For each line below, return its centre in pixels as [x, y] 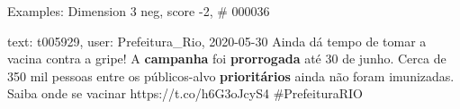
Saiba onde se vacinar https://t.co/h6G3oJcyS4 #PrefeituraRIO [185, 93]
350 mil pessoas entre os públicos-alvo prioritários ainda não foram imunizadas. [231, 75]
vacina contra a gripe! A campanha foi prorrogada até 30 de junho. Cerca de [227, 59]
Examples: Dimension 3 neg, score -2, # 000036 [139, 11]
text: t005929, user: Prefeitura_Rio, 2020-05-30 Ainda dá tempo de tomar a [217, 41]
